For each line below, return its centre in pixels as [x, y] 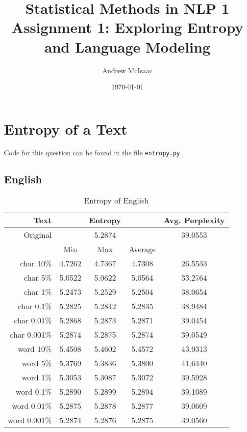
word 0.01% [32, 406]
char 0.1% [35, 306]
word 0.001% [30, 420]
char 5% [38, 278]
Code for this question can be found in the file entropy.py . [93, 152]
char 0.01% [33, 320]
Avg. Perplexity [194, 220]
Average [142, 249]
